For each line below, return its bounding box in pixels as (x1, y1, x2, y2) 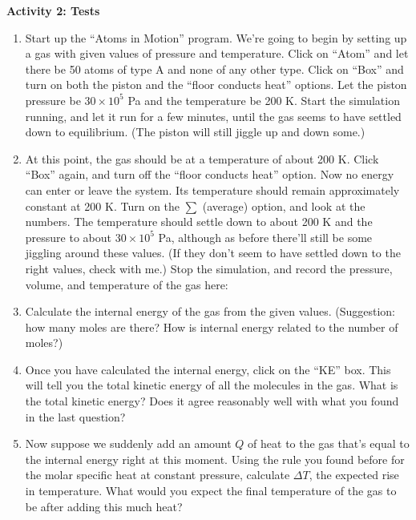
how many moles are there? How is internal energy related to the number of (25, 318, 398, 335)
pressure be (25, 91, 81, 108)
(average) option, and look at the (202, 197, 366, 214)
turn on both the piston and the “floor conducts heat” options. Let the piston (25, 76, 407, 93)
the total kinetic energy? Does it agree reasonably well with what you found (25, 393, 399, 409)
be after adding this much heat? (25, 498, 183, 514)
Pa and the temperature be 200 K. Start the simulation (127, 91, 400, 108)
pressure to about (25, 228, 111, 245)
